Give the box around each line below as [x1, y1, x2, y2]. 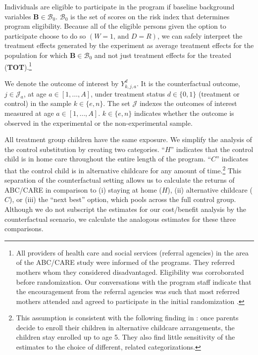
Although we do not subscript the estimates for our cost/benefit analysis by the [4, 203, 246, 214]
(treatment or [198, 88, 240, 99]
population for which [4, 50, 68, 60]
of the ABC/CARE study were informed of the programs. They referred [16, 257, 235, 267]
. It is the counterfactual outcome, [137, 78, 240, 88]
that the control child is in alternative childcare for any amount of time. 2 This [4, 163, 242, 175]
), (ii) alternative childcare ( [167, 184, 253, 195]
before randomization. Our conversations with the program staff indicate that [16, 276, 252, 287]
